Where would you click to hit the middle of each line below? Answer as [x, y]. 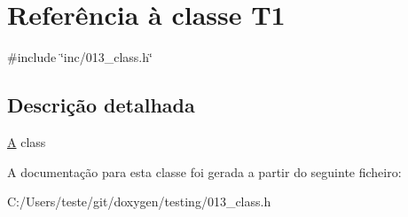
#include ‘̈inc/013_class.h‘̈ [80, 57]
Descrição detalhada [101, 105]
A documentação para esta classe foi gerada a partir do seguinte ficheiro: [204, 171]
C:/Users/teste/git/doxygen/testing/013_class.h [139, 201]
